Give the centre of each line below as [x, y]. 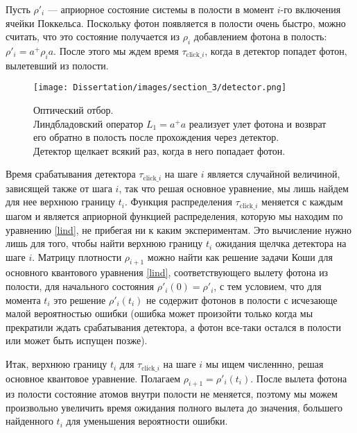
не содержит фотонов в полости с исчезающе [242, 299]
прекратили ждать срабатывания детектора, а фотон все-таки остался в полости [173, 326]
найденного [29, 421]
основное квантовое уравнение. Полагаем [93, 378]
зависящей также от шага [59, 188]
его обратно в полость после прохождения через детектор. [156, 137]
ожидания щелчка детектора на [281, 243]
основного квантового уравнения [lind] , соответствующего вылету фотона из [167, 272]
